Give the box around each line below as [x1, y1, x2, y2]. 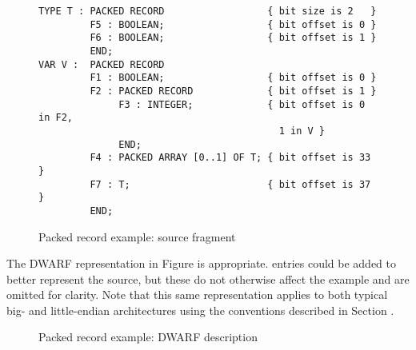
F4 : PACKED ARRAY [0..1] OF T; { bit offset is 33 [90, 152, 371, 164]
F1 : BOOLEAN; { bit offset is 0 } [90, 72, 377, 84]
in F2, [38, 112, 73, 124]
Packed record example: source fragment [38, 228, 236, 245]
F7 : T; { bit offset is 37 [90, 178, 371, 190]
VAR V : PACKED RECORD [38, 58, 165, 70]
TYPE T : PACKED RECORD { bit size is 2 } [38, 6, 377, 17]
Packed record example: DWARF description [38, 328, 258, 345]
